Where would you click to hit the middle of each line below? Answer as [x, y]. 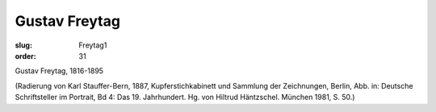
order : [25, 56]
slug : [23, 45]
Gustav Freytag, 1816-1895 [59, 71]
